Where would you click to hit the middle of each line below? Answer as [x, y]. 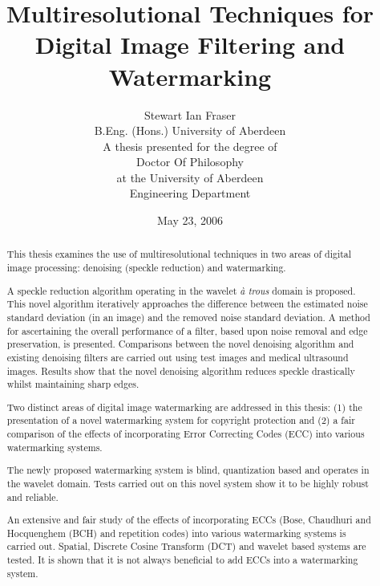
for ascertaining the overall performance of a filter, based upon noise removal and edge [187, 330]
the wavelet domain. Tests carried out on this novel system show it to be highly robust [188, 483]
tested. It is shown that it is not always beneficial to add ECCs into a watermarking [182, 560]
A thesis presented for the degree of [190, 146]
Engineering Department [190, 193]
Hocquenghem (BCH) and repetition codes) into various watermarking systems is [176, 533]
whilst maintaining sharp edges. [73, 384]
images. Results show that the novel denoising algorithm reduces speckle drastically [181, 370]
